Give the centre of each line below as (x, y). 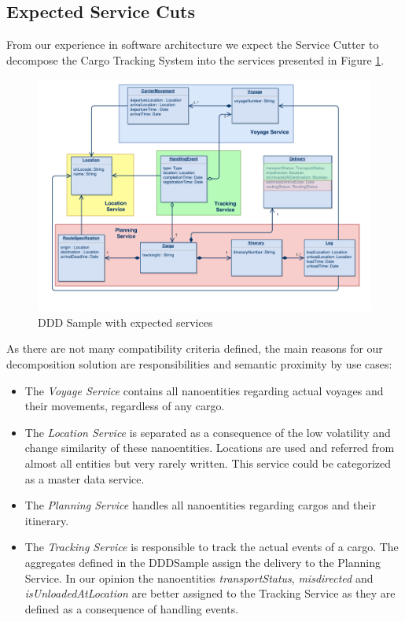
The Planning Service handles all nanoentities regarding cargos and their (200, 505)
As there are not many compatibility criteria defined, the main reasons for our (195, 348)
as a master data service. (85, 478)
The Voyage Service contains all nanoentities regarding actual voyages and (204, 390)
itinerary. (47, 520)
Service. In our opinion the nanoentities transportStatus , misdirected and (199, 578)
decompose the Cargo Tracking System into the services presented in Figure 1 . (195, 59)
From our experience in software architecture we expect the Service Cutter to (193, 44)
